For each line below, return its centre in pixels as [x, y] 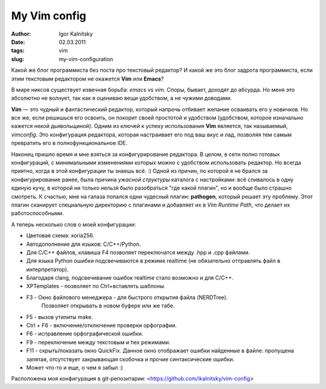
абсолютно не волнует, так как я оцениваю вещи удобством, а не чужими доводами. [122, 98]
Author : [21, 34]
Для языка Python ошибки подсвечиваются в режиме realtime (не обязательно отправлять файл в [153, 261]
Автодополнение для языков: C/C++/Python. [84, 244]
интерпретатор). [47, 269]
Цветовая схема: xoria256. [60, 236]
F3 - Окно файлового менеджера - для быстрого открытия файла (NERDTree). [127, 297]
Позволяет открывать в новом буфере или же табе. [108, 306]
